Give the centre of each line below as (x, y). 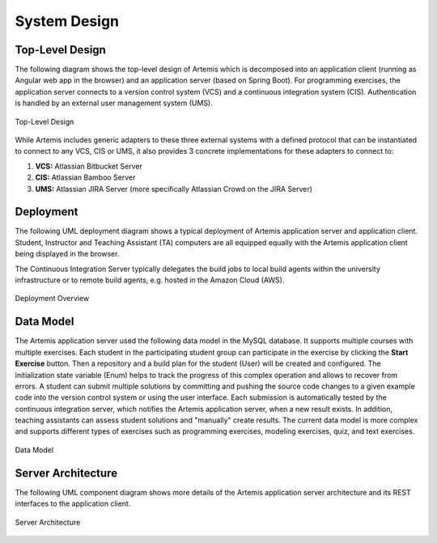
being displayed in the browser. (67, 254)
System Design (67, 21)
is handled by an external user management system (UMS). (114, 103)
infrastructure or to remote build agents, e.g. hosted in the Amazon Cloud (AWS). (150, 280)
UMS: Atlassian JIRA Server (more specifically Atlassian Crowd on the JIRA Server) (174, 189)
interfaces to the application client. (73, 504)
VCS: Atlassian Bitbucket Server (89, 166)
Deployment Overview (52, 299)
